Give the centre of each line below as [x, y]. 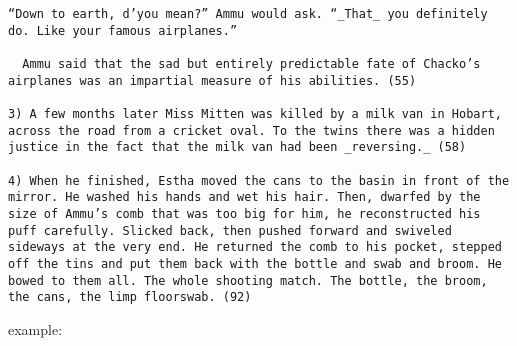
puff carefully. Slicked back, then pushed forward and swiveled [230, 230]
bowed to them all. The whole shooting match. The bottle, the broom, [248, 280]
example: [35, 328]
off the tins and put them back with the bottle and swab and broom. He [255, 263]
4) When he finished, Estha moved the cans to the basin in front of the [259, 180]
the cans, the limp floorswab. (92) [130, 297]
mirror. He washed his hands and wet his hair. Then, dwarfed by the [244, 197]
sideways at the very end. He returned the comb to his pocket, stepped [255, 247]
